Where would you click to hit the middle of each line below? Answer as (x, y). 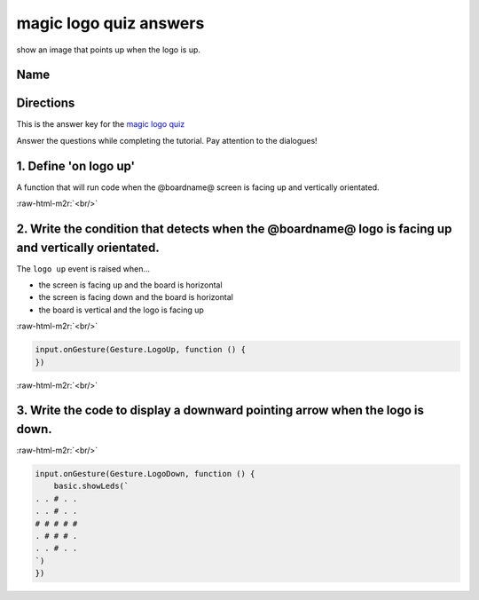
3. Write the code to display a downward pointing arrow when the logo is (220, 411)
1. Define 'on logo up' (76, 166)
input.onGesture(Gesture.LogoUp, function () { (140, 350)
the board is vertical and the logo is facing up (121, 310)
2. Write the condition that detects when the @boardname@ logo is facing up (234, 229)
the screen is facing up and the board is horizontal (130, 285)
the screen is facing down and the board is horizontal (136, 297)
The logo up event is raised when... (83, 268)
